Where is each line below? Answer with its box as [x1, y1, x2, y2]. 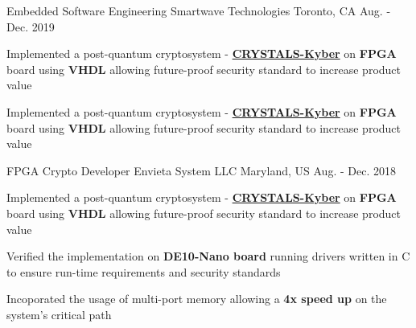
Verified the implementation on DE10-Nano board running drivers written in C [6, 248, 410, 264]
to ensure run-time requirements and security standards [6, 263, 281, 280]
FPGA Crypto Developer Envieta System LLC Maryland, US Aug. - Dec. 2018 [6, 162, 396, 178]
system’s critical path [6, 305, 112, 322]
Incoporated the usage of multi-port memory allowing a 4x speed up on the [6, 290, 387, 307]
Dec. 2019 [6, 18, 55, 35]
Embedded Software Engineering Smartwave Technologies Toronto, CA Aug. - [6, 2, 391, 18]
